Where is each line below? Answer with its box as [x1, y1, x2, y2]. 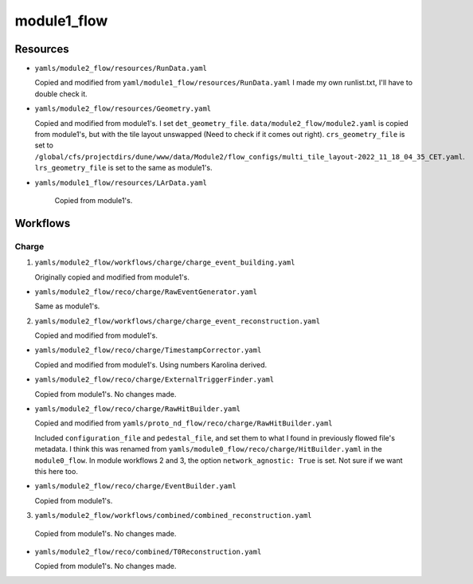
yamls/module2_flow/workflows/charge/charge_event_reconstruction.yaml [34, 316, 321, 326]
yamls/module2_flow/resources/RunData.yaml [34, 64, 207, 73]
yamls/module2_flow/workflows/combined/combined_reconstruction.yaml [34, 511, 312, 520]
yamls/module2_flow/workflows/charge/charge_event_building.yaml [34, 258, 295, 267]
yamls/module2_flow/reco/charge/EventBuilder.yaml [34, 482, 236, 491]
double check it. [34, 88, 88, 99]
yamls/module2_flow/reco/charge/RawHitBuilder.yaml [34, 405, 241, 414]
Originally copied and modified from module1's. [34, 272, 190, 282]
